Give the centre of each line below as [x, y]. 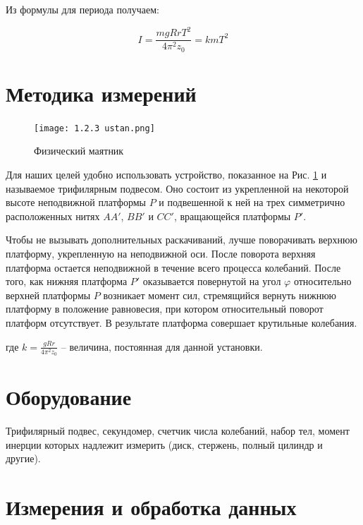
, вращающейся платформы [232, 216]
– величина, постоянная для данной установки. [162, 346]
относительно [322, 281]
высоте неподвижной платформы [76, 202]
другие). [23, 458]
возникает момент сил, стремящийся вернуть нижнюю [220, 295]
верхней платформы [48, 295]
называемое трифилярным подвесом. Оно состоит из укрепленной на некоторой [177, 188]
